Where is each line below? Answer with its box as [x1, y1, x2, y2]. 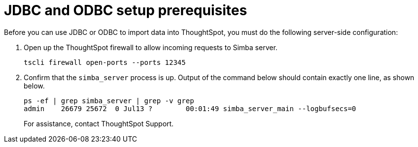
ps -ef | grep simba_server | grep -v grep [24, 96, 194, 105]
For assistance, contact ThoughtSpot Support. [24, 119, 174, 128]
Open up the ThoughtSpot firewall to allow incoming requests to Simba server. [24, 43, 278, 52]
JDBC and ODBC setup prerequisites [4, 2, 247, 19]
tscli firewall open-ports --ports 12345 [24, 58, 186, 66]
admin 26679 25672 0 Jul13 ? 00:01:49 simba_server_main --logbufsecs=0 [24, 104, 356, 113]
